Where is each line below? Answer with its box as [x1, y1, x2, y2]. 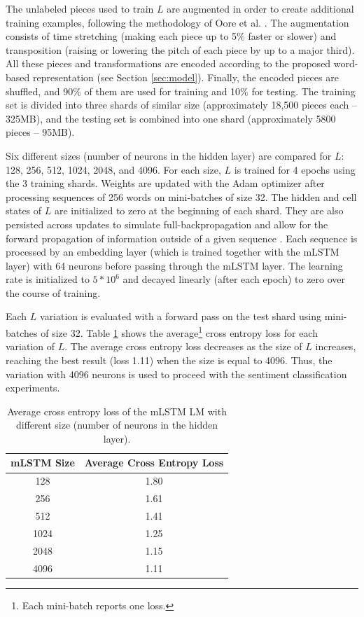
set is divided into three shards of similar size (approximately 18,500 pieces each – [6, 97, 357, 112]
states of [6, 203, 42, 218]
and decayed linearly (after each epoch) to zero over [122, 272, 346, 286]
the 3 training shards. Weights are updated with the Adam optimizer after [6, 176, 325, 190]
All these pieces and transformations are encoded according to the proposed [6, 56, 331, 71]
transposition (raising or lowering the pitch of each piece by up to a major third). [6, 42, 355, 57]
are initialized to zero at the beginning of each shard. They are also [54, 203, 344, 218]
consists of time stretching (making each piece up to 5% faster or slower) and [6, 29, 337, 43]
